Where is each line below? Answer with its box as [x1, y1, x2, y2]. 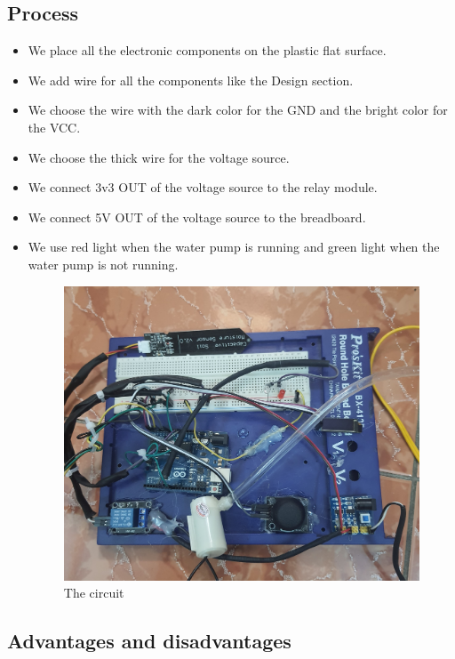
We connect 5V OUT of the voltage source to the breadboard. [28, 207, 366, 226]
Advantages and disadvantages [7, 627, 291, 655]
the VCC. [28, 117, 81, 136]
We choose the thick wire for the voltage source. [28, 148, 290, 166]
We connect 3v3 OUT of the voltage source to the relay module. [28, 178, 378, 197]
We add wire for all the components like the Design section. [28, 70, 354, 89]
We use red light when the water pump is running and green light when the [28, 237, 440, 256]
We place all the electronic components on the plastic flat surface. [28, 41, 387, 60]
